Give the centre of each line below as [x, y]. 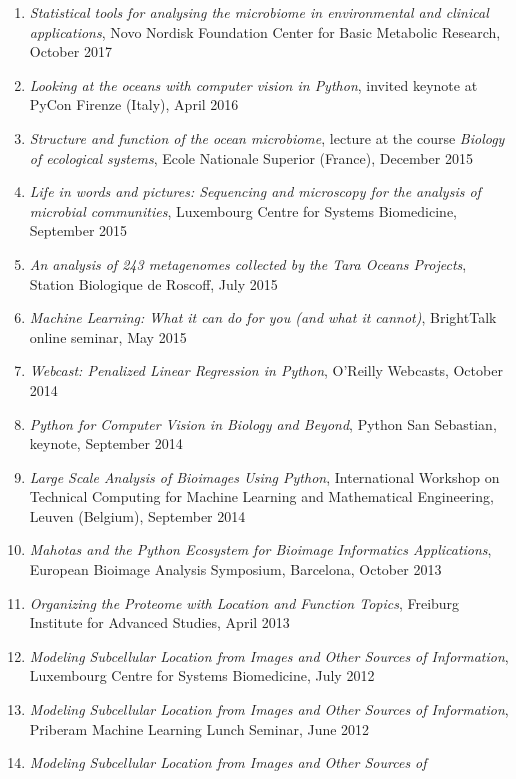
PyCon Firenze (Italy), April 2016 [134, 104]
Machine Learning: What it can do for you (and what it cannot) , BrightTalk [263, 317]
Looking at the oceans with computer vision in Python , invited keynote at [253, 84]
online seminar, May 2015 [108, 336]
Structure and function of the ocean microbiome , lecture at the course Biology [267, 137]
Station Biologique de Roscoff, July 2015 [153, 283]
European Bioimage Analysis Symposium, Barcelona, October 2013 [235, 569]
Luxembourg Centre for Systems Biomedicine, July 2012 [202, 675]
